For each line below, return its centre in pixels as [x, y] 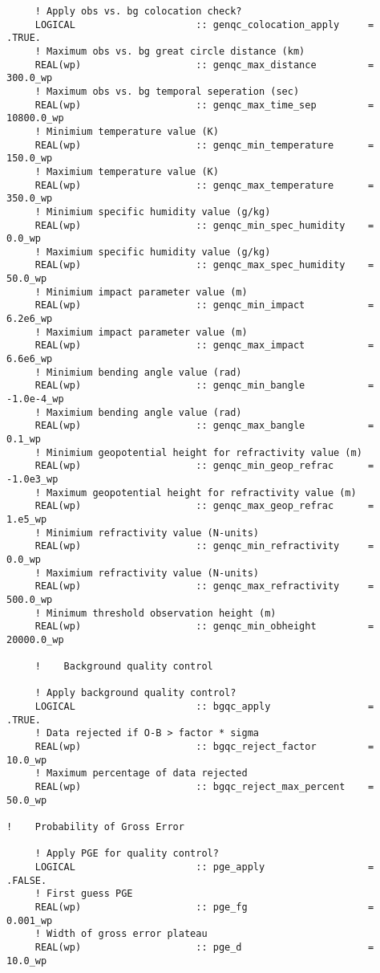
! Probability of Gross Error [95, 827]
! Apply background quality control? [135, 693]
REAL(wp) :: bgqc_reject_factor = [204, 747]
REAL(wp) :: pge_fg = [204, 907]
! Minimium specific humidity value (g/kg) [153, 212]
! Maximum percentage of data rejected [141, 774]
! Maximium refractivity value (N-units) [147, 573]
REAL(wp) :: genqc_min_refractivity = [204, 546]
